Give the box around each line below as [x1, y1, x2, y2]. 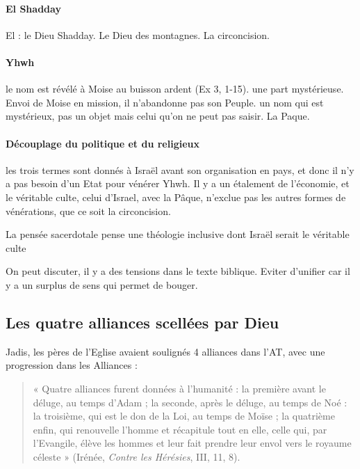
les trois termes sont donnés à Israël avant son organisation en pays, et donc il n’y [6, 162, 354, 177]
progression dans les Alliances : [6, 358, 138, 372]
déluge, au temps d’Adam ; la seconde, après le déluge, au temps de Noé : [33, 395, 347, 409]
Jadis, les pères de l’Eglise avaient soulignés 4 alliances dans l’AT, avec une [6, 344, 325, 358]
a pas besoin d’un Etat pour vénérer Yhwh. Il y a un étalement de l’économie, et [6, 176, 350, 191]
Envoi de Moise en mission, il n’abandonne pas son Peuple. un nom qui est [6, 95, 324, 109]
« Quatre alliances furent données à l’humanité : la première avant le [33, 381, 326, 395]
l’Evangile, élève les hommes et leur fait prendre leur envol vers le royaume [33, 436, 352, 450]
